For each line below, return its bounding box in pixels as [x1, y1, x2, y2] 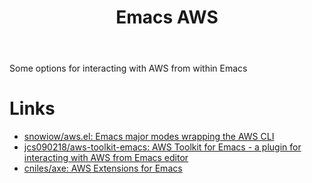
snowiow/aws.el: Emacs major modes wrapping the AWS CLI [23, 131, 275, 143]
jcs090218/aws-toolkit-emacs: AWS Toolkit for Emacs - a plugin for [23, 141, 302, 153]
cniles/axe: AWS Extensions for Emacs [23, 162, 183, 175]
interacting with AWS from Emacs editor [23, 152, 189, 164]
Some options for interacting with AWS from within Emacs [9, 62, 248, 75]
